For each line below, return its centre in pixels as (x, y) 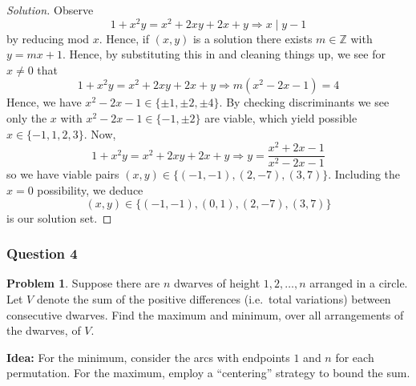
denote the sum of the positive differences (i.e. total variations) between (214, 298)
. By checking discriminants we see (304, 102)
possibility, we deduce (90, 189)
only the (27, 118)
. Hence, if (124, 38)
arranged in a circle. (359, 283)
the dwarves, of (44, 330)
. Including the (364, 174)
